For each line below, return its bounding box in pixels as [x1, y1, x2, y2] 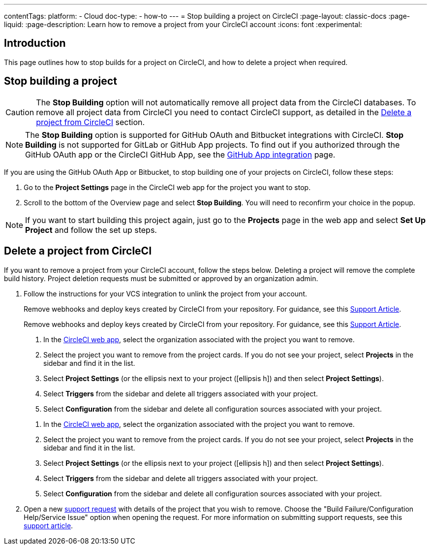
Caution [5, 107, 34, 117]
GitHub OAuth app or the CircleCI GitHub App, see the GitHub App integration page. [25, 149, 336, 160]
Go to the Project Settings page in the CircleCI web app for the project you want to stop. [24, 183, 311, 192]
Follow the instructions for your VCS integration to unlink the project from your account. [24, 289, 308, 298]
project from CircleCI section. [36, 117, 145, 127]
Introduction [4, 37, 66, 50]
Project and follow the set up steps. [25, 225, 157, 235]
